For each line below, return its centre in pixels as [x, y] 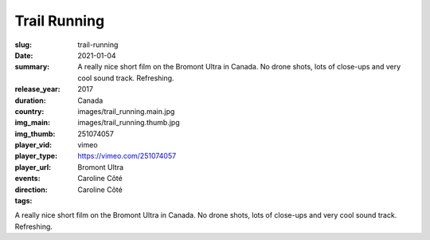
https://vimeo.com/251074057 [127, 156]
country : [29, 111]
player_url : [33, 167]
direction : [31, 189]
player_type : [36, 156]
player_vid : [33, 145]
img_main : [33, 123]
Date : [24, 55]
